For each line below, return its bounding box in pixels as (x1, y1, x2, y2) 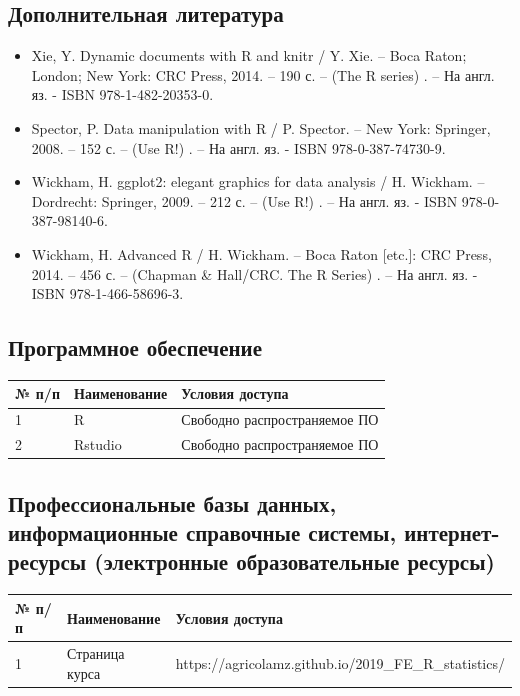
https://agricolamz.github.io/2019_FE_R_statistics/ (175, 652, 505, 673)
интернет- (404, 517, 500, 547)
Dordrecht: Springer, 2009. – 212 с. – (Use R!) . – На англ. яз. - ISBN (31, 190, 458, 211)
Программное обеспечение (8, 332, 263, 363)
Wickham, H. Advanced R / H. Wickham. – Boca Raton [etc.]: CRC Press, (31, 243, 492, 264)
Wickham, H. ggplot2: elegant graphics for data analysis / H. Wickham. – (31, 171, 485, 192)
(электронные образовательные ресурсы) (94, 546, 495, 577)
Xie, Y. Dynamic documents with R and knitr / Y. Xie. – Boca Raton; (31, 45, 467, 66)
